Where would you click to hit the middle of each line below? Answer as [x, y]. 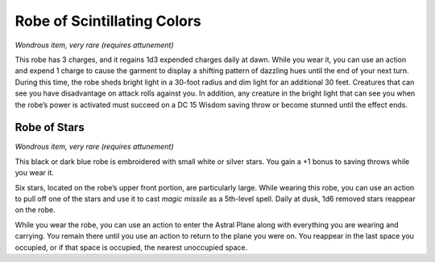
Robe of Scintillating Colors [108, 21]
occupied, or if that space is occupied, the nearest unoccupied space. [131, 247]
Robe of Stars [50, 127]
